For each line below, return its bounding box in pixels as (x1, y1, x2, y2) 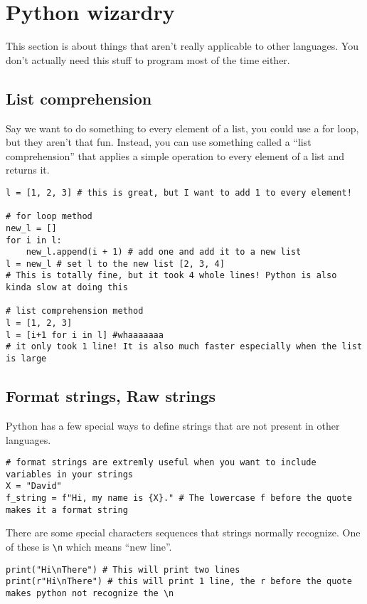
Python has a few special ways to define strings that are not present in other (6, 418, 340, 433)
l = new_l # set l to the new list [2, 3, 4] (6, 258, 225, 269)
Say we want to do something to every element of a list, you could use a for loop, (6, 120, 359, 135)
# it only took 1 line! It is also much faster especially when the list (6, 341, 363, 352)
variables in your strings (6, 469, 133, 480)
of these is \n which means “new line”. (6, 539, 172, 553)
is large (6, 354, 47, 364)
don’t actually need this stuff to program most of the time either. (6, 52, 290, 67)
